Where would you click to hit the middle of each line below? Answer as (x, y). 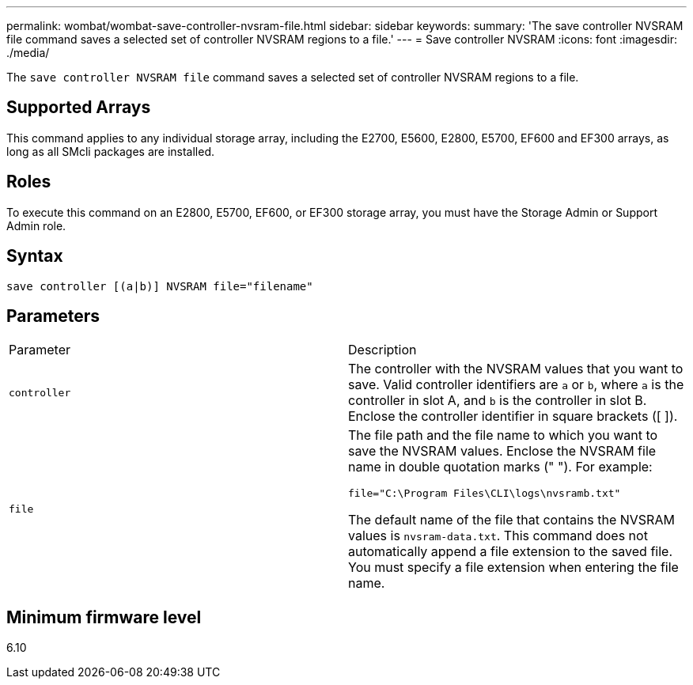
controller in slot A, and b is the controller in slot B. (498, 401)
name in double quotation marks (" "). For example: (500, 467)
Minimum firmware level (104, 617)
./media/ (28, 53)
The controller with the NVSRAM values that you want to (516, 369)
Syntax (35, 256)
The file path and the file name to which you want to (503, 435)
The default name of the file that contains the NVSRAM (511, 520)
